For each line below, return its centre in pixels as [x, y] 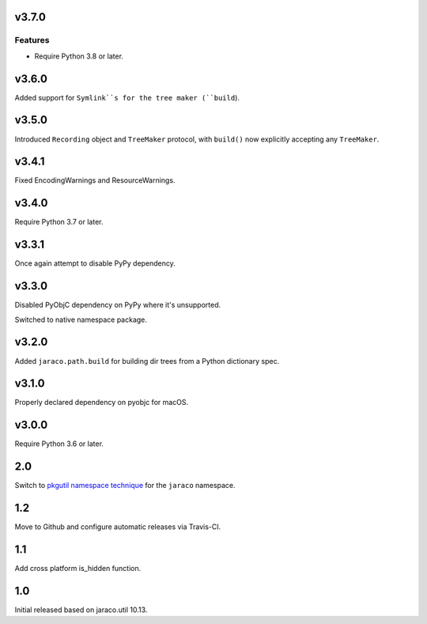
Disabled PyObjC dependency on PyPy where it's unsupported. [118, 305]
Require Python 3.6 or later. [59, 444]
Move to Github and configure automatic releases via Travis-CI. [118, 527]
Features [32, 40]
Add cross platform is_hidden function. [78, 569]
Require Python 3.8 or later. [79, 56]
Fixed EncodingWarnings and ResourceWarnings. [95, 180]
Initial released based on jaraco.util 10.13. [81, 610]
